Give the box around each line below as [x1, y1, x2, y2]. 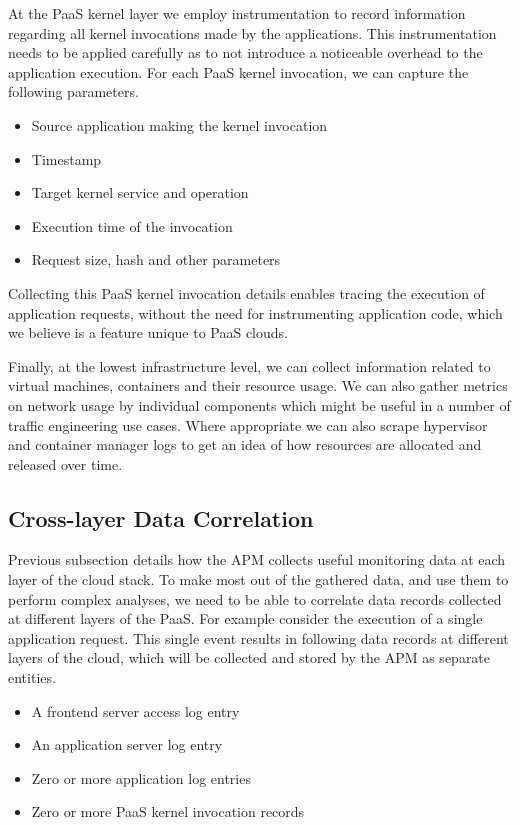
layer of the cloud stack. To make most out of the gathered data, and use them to [8, 569, 509, 590]
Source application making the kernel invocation [31, 114, 328, 135]
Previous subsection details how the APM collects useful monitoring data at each [8, 549, 506, 570]
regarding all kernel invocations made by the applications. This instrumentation [8, 22, 497, 43]
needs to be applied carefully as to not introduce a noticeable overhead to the [8, 42, 483, 63]
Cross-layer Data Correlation [8, 502, 314, 533]
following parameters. [8, 81, 139, 102]
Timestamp [31, 148, 102, 169]
